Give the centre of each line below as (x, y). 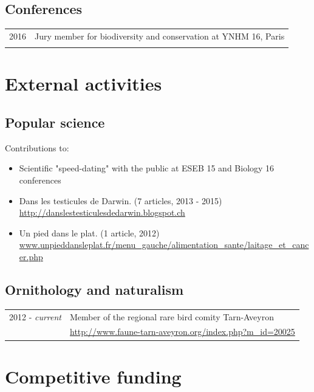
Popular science (55, 122)
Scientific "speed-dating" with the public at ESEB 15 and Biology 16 (147, 168)
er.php (31, 257)
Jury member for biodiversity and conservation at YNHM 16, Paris (160, 36)
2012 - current (36, 316)
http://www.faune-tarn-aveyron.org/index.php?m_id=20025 (183, 332)
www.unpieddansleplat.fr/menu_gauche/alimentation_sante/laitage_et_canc (164, 245)
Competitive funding (93, 376)
